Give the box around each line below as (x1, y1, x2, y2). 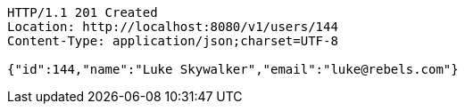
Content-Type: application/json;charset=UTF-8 (7, 34, 338, 48)
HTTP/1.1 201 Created (7, 5, 158, 20)
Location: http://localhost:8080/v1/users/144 (7, 20, 338, 34)
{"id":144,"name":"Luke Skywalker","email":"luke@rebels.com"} (7, 62, 459, 76)
